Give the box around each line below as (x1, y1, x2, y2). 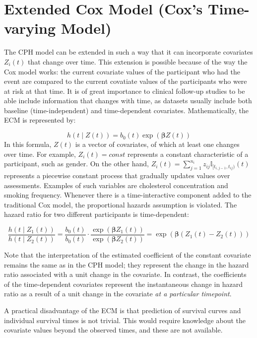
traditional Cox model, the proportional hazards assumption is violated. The (4, 199, 237, 209)
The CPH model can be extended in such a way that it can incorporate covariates (4, 47, 253, 57)
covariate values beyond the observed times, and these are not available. (4, 325, 223, 335)
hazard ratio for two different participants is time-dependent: (4, 209, 189, 219)
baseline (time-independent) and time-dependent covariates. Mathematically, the (4, 105, 249, 115)
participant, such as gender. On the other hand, (4, 158, 149, 169)
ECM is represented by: (4, 115, 76, 125)
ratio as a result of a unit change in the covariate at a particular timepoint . (4, 288, 232, 299)
